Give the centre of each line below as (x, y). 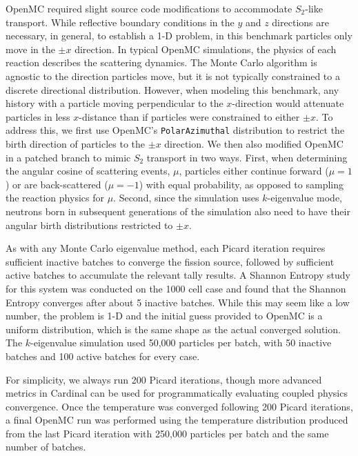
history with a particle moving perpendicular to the (115, 103)
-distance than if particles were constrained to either (189, 116)
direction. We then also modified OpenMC (254, 143)
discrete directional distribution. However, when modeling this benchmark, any (172, 89)
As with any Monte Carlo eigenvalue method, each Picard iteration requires (166, 248)
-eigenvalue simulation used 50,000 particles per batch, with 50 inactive (181, 343)
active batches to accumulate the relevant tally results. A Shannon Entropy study (178, 275)
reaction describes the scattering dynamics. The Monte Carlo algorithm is (161, 62)
